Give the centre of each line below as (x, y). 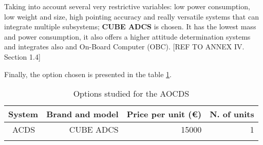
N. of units (232, 114)
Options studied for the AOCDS (131, 94)
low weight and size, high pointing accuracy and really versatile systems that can (131, 16)
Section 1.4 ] (22, 56)
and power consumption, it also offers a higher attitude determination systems (127, 36)
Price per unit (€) (164, 114)
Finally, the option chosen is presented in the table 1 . (88, 74)
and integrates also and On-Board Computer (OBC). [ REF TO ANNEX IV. (124, 47)
